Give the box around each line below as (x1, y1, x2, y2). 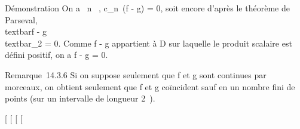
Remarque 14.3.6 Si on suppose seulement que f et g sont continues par (5, 68, 267, 81)
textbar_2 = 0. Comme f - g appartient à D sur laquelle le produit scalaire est (5, 36, 292, 49)
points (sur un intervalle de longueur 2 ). (5, 92, 155, 105)
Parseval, (5, 13, 38, 26)
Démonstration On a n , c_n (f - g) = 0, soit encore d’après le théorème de (5, 2, 290, 14)
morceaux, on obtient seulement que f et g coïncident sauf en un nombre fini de (5, 80, 295, 93)
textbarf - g (5, 25, 47, 38)
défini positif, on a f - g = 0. (5, 48, 108, 61)
